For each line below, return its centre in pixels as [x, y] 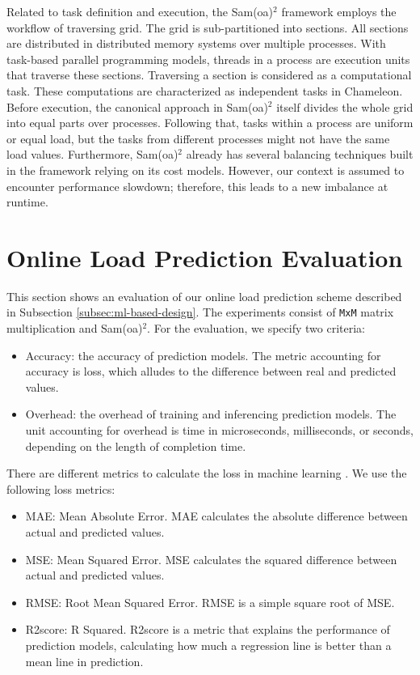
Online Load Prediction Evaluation [205, 257]
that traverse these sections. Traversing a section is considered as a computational [209, 75]
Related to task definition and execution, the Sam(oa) [140, 11]
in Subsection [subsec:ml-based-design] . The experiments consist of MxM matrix [200, 312]
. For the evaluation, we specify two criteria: [256, 328]
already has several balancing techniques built [300, 154]
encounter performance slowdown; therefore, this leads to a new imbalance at [197, 186]
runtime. [27, 202]
